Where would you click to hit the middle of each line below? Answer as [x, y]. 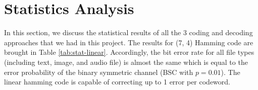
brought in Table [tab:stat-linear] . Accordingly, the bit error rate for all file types [129, 52]
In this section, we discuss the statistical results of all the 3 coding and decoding [128, 32]
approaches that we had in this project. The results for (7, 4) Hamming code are [129, 42]
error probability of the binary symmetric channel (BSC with [99, 72]
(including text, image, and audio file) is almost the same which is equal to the [126, 62]
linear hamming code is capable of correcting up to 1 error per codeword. [117, 82]
